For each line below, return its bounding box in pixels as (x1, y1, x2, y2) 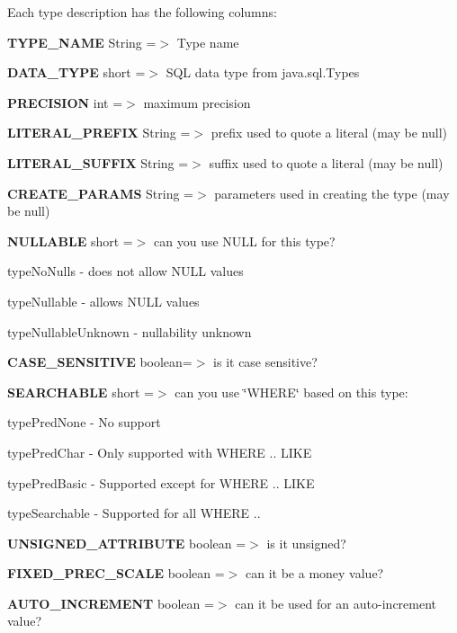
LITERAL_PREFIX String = (7, 123, 191, 142)
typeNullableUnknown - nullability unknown (7, 322, 252, 341)
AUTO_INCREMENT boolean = (7, 593, 214, 612)
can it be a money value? (246, 564, 384, 583)
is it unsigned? (266, 533, 346, 552)
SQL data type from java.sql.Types (166, 63, 360, 82)
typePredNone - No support (7, 413, 161, 432)
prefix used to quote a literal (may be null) (211, 123, 447, 142)
